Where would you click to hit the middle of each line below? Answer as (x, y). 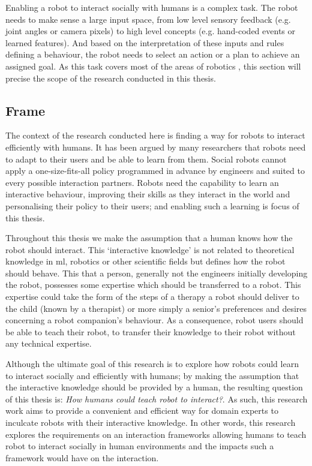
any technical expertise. (49, 343)
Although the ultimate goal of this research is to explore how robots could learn (152, 364)
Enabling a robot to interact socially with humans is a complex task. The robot (152, 7)
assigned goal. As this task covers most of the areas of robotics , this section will (153, 66)
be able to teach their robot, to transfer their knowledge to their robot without (151, 331)
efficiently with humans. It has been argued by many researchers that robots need (156, 147)
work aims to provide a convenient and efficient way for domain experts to (142, 411)
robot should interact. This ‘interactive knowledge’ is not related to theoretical (150, 249)
